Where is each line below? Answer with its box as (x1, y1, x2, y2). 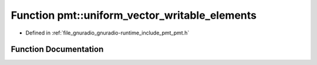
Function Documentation (11, 45, 104, 54)
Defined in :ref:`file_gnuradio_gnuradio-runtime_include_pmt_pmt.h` (25, 29, 190, 36)
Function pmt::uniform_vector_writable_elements (11, 9, 257, 22)
